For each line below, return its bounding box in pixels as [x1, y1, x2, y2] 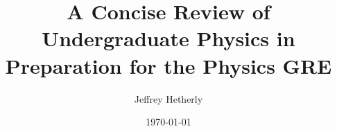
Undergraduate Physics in [42, 24, 295, 52]
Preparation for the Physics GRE [5, 51, 332, 79]
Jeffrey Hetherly [134, 91, 203, 105]
